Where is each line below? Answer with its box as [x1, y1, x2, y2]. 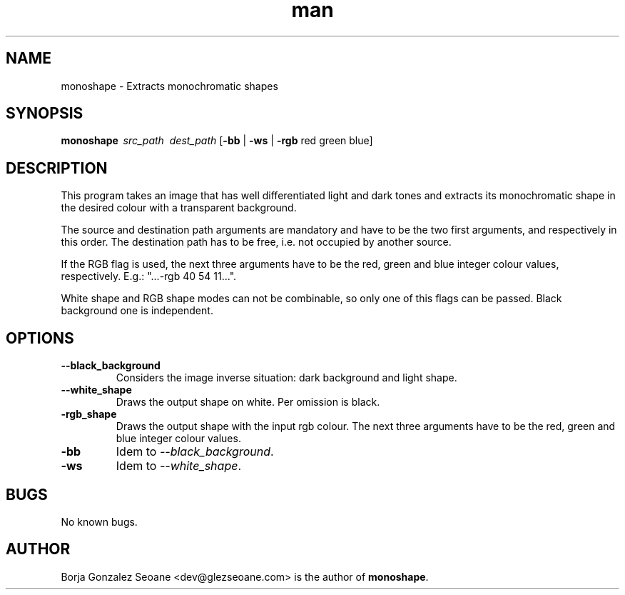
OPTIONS [6, 329, 74, 347]
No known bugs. [61, 515, 138, 528]
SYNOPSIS [6, 104, 83, 123]
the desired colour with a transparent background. [61, 201, 297, 214]
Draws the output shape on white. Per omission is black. [116, 396, 380, 409]
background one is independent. [61, 304, 213, 317]
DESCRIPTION [6, 159, 108, 177]
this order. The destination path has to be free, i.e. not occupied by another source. [61, 236, 452, 249]
